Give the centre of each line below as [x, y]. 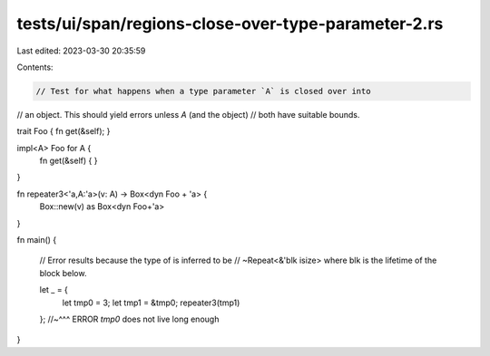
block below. [63, 273]
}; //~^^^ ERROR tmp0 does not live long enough [129, 319]
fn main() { [37, 240]
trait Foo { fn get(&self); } [64, 131]
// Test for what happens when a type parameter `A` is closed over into [203, 91]
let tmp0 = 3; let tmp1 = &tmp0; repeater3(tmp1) [151, 303]
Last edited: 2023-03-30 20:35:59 [81, 51]
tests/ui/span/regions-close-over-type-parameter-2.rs [230, 24]
